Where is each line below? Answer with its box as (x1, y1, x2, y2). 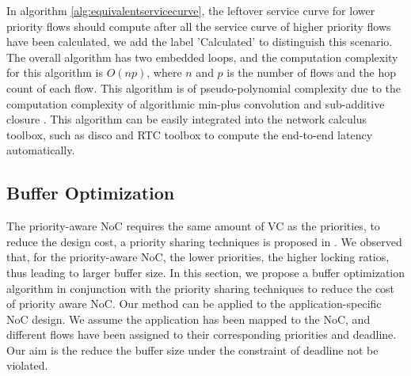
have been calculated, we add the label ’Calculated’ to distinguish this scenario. (6, 33, 393, 50)
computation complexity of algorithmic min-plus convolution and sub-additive (6, 95, 385, 112)
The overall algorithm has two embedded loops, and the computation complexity (6, 48, 398, 65)
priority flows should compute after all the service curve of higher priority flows (6, 17, 391, 34)
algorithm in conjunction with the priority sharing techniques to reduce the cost (6, 279, 395, 296)
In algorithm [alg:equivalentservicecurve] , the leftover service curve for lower (6, 2, 375, 18)
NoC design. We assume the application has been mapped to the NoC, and (6, 310, 371, 327)
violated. (6, 357, 48, 374)
